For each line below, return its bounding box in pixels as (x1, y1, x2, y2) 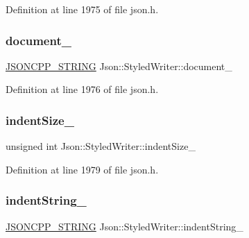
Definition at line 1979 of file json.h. (6, 162, 159, 176)
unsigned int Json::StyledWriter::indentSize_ (6, 139, 196, 153)
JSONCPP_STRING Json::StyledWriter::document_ (6, 58, 232, 73)
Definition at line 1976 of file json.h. (6, 82, 159, 96)
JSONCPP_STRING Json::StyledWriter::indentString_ (6, 219, 243, 233)
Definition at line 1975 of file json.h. (6, 2, 159, 16)
